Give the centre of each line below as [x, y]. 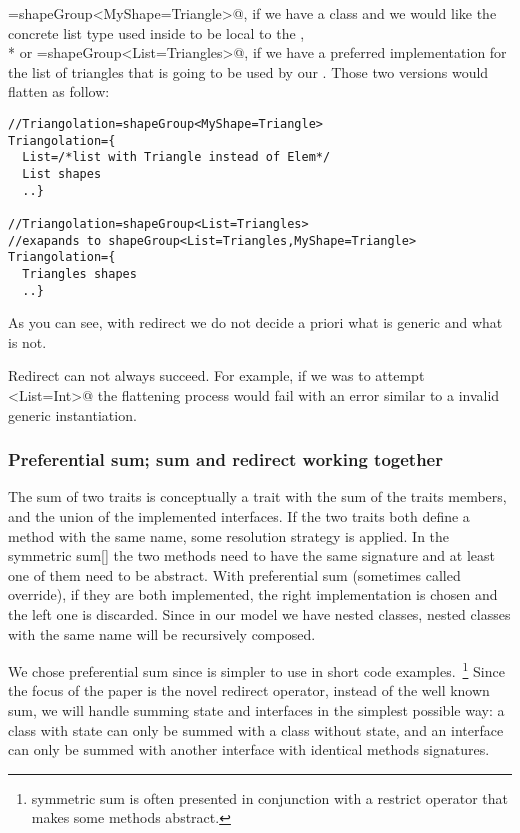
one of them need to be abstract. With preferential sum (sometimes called [234, 574]
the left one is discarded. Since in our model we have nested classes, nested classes [259, 613]
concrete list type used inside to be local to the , [156, 32]
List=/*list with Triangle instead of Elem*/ [176, 157]
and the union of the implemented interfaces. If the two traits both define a [239, 515]
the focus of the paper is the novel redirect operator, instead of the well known [249, 690]
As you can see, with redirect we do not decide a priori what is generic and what [255, 322]
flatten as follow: [59, 91]
